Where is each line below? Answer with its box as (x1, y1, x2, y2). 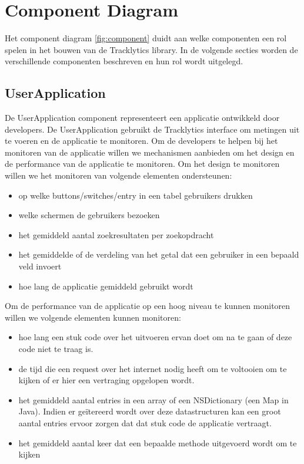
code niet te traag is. (18, 343, 93, 355)
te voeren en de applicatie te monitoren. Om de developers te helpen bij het (5, 134, 278, 147)
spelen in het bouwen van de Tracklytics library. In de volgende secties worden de (5, 43, 298, 55)
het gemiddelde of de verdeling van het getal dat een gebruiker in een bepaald (18, 248, 299, 261)
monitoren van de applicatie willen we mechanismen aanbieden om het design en (5, 146, 295, 158)
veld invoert (18, 260, 62, 272)
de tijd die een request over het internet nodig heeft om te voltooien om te (18, 362, 287, 374)
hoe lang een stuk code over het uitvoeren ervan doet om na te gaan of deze (18, 331, 292, 343)
